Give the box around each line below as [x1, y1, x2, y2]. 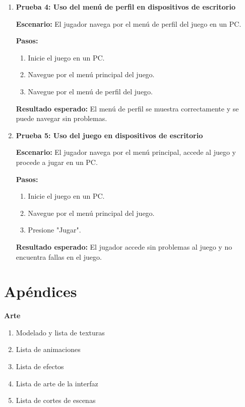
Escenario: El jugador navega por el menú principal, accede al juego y [16, 147, 236, 157]
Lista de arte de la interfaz [16, 378, 98, 388]
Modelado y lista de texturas [16, 327, 105, 337]
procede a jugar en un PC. [16, 156, 98, 167]
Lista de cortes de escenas [16, 395, 96, 405]
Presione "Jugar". [28, 224, 81, 235]
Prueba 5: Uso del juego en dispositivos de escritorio [16, 130, 203, 140]
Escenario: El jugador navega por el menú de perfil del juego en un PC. [16, 18, 241, 29]
